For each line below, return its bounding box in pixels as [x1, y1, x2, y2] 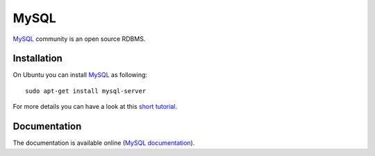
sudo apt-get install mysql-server [25, 87, 147, 95]
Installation [12, 53, 62, 64]
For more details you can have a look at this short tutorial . [12, 103, 177, 111]
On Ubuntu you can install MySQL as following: [12, 71, 148, 79]
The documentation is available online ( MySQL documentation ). [12, 139, 195, 147]
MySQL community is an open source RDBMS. [12, 35, 146, 43]
